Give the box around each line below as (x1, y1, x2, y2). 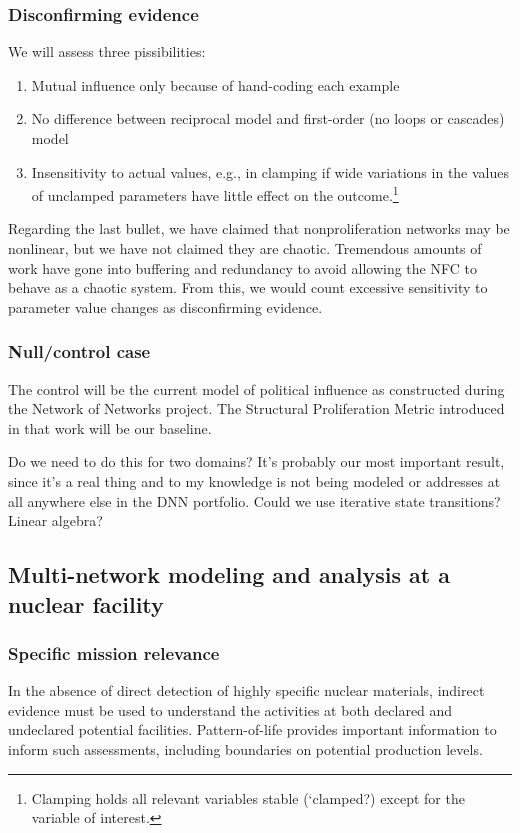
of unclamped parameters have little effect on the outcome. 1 (31, 182, 399, 205)
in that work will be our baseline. (8, 417, 212, 438)
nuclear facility (8, 588, 164, 619)
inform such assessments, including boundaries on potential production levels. (8, 738, 483, 759)
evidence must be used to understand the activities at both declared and (8, 699, 453, 720)
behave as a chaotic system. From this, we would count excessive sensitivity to (8, 277, 488, 298)
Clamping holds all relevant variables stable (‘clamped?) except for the (31, 787, 465, 808)
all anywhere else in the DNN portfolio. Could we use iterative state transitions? (8, 490, 501, 511)
